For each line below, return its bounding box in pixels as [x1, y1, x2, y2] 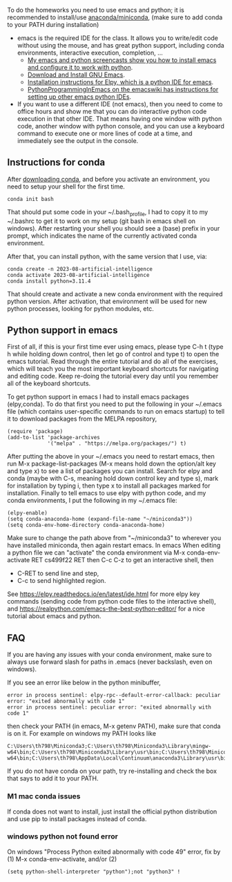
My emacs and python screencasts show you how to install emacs [27, 56, 217, 64]
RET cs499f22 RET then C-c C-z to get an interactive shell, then [31, 556, 214, 564]
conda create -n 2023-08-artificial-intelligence [7, 265, 153, 272]
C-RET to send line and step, [17, 569, 99, 577]
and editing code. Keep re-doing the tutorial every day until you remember [7, 372, 219, 381]
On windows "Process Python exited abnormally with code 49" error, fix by [7, 847, 221, 856]
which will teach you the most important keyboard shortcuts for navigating [7, 365, 219, 373]
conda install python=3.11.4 [7, 278, 91, 285]
